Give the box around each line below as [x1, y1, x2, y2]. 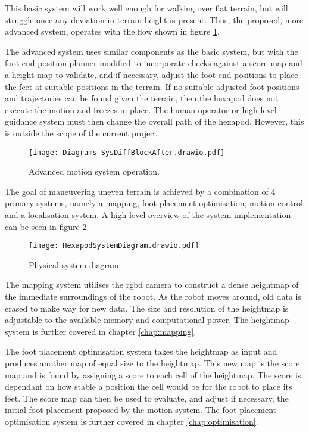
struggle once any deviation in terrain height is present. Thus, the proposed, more [5, 13, 304, 26]
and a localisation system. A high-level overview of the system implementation [5, 208, 291, 220]
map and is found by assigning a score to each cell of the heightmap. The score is [5, 368, 301, 381]
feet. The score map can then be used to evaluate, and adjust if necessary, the [5, 391, 289, 404]
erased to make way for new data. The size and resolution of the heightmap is [5, 302, 289, 314]
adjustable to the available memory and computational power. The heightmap [5, 313, 289, 326]
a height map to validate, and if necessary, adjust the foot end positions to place [5, 68, 298, 80]
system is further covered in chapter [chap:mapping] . [5, 325, 196, 337]
